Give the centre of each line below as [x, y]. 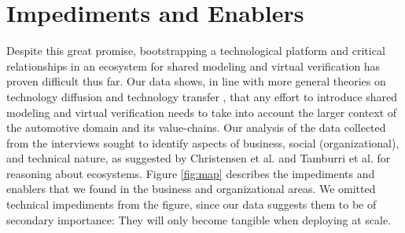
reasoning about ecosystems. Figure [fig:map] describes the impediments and [191, 173]
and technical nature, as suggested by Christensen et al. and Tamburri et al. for [199, 158]
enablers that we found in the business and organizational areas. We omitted [191, 189]
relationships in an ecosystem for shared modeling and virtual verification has [193, 66]
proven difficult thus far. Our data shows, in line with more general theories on [196, 81]
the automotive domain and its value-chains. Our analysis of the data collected [196, 127]
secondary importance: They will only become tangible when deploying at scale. [199, 219]
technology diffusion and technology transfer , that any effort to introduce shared [202, 96]
